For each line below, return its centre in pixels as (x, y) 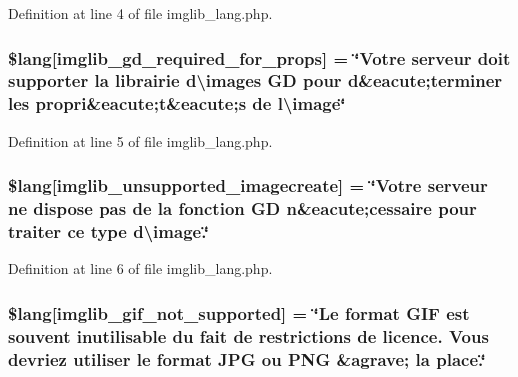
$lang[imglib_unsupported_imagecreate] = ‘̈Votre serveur (248, 185)
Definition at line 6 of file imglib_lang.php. (140, 268)
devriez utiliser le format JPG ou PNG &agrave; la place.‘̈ (247, 358)
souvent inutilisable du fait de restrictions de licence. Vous (248, 335)
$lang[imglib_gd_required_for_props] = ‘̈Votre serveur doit (259, 57)
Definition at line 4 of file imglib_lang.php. (140, 13)
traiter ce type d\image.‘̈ (108, 231)
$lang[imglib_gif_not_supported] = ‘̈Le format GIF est (239, 312)
